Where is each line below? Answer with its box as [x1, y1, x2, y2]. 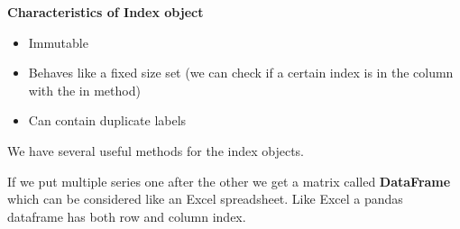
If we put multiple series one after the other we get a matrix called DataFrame [7, 171, 451, 190]
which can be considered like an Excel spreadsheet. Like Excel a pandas [7, 189, 403, 208]
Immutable [28, 32, 88, 51]
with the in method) [28, 80, 141, 99]
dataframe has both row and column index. [7, 206, 246, 225]
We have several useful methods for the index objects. [7, 141, 304, 160]
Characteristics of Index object [7, 3, 204, 21]
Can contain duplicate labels [28, 111, 187, 130]
